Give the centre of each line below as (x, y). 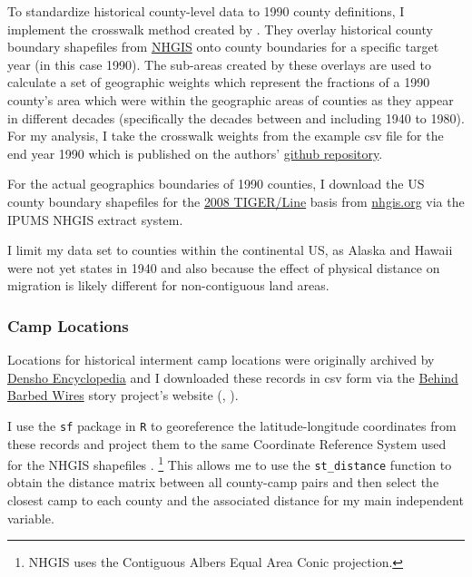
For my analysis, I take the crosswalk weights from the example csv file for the (226, 136)
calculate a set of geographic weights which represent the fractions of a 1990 (219, 82)
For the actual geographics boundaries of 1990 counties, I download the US (216, 184)
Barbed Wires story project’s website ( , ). (123, 395)
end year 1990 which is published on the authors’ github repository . (195, 153)
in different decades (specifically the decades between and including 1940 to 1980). (236, 117)
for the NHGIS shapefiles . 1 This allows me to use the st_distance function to (230, 463)
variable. (31, 518)
